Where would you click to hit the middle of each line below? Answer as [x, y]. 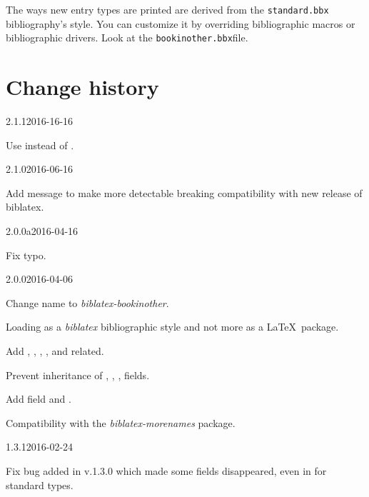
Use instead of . [40, 145]
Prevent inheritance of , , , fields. [78, 375]
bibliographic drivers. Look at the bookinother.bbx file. [127, 37]
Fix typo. [26, 255]
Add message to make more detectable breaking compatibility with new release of [184, 192]
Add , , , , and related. [55, 350]
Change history [82, 87]
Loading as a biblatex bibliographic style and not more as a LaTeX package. [172, 327]
